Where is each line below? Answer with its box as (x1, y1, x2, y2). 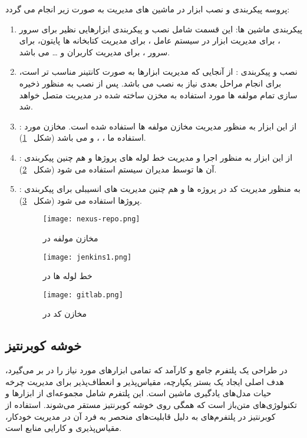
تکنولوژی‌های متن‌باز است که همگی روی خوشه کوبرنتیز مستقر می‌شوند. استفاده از (5, 399, 297, 411)
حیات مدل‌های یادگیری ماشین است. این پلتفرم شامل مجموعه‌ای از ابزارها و (5, 387, 272, 399)
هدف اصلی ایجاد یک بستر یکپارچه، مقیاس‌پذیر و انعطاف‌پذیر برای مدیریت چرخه (5, 375, 284, 387)
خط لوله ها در (42, 270, 93, 282)
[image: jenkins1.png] (42, 253, 132, 261)
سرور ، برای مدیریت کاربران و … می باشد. (19, 45, 170, 58)
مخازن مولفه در (42, 231, 98, 244)
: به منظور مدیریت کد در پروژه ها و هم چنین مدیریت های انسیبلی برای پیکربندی (19, 182, 301, 195)
